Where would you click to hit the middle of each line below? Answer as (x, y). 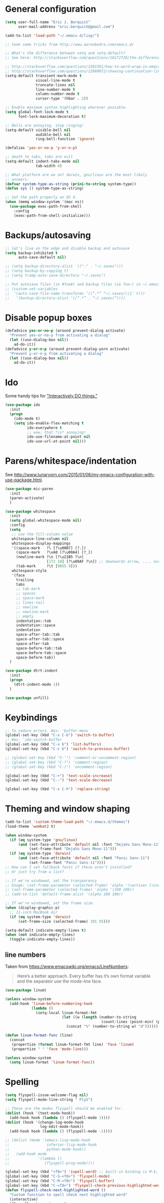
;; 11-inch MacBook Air (33, 912)
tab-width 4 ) (49, 166)
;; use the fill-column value (42, 534)
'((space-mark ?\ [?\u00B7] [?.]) (49, 548)
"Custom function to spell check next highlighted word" (69, 1195)
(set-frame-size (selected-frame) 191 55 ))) (64, 921)
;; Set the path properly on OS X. (41, 197)
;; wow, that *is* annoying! (56, 432)
